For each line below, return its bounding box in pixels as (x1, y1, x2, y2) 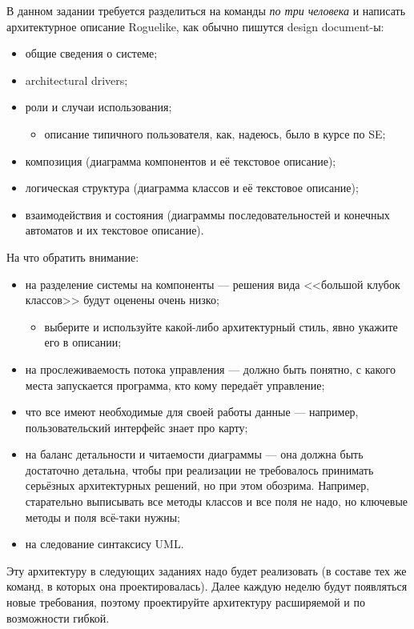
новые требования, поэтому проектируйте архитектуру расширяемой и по (6, 594, 365, 611)
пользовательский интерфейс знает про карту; (25, 419, 248, 435)
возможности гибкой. (6, 609, 110, 626)
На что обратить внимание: (6, 248, 139, 265)
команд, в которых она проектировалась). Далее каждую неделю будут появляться (6, 578, 408, 595)
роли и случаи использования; (25, 98, 172, 115)
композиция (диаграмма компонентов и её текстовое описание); (25, 152, 336, 169)
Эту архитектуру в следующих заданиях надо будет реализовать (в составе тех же (6, 562, 407, 579)
